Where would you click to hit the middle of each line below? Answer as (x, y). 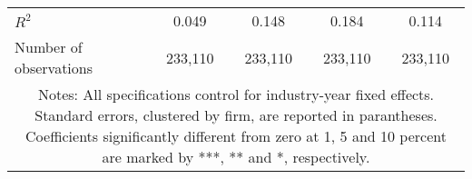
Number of (49, 47)
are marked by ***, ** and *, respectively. (236, 157)
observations (54, 68)
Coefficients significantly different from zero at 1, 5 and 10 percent (236, 136)
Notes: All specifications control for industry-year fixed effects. (236, 94)
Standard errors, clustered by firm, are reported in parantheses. (236, 115)
